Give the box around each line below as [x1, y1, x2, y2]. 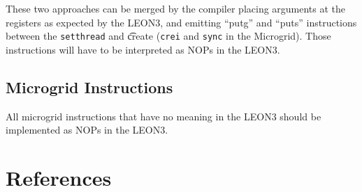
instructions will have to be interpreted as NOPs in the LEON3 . [6, 42, 280, 56]
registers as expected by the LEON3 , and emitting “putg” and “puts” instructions [6, 15, 357, 29]
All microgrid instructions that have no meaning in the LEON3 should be [6, 109, 321, 123]
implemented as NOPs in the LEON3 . [6, 122, 168, 137]
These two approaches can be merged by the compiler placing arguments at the [6, 1, 346, 15]
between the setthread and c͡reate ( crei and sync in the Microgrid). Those [6, 29, 331, 43]
